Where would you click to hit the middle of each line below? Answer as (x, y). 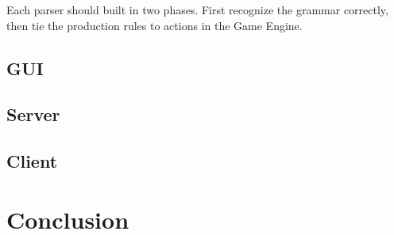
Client (32, 161)
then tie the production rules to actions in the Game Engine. (155, 25)
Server (33, 114)
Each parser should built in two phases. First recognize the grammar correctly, (197, 9)
